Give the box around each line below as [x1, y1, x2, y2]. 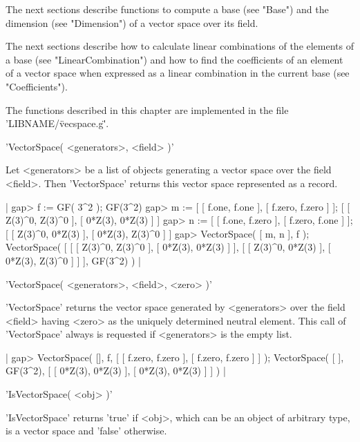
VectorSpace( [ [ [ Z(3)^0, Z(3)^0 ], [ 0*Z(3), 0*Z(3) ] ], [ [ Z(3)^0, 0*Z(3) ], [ [6, 240, 331, 254]
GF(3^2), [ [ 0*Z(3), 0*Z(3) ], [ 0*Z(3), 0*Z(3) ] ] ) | [6, 363, 226, 378]
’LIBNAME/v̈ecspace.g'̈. [6, 116, 109, 131]
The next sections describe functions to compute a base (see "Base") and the [6, 2, 329, 16]
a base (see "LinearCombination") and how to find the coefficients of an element [6, 52, 343, 66]
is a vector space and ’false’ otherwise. [6, 423, 167, 438]
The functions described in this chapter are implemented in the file [6, 102, 289, 117]
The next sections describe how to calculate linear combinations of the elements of [6, 39, 354, 53]
